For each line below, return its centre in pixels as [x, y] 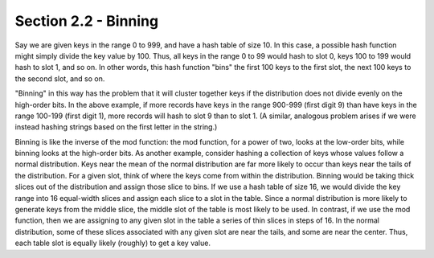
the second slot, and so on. [60, 78]
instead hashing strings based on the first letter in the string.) [116, 127]
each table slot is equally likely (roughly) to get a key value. [113, 243]
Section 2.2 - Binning [87, 21]
